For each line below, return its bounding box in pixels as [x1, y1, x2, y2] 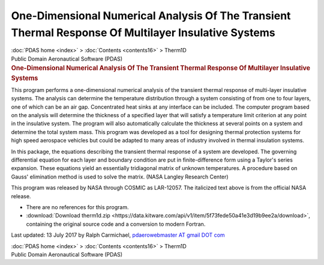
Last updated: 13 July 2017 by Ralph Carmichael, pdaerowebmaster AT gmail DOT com [11, 231, 225, 239]
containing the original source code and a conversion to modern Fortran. [26, 220, 206, 228]
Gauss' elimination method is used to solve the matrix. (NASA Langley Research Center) [11, 173, 229, 180]
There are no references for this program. [26, 203, 129, 210]
